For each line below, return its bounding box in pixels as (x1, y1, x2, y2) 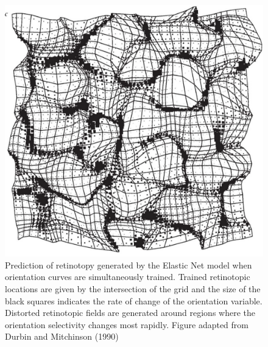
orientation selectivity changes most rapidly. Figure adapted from (5, 318, 249, 331)
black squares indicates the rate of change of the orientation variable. (5, 294, 263, 307)
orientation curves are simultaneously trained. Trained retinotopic (5, 270, 250, 283)
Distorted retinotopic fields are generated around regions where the (5, 306, 255, 319)
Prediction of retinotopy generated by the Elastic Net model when (5, 258, 252, 271)
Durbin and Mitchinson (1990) (5, 330, 119, 343)
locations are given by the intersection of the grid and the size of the (5, 282, 261, 295)
